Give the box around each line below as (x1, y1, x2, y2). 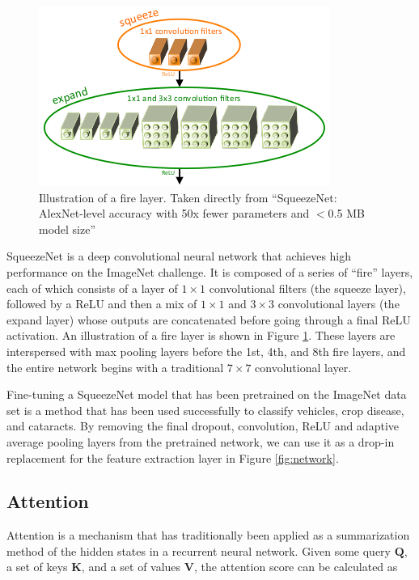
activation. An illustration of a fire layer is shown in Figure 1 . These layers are (6, 327, 396, 344)
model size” (39, 220, 96, 237)
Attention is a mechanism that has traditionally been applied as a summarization (6, 527, 410, 544)
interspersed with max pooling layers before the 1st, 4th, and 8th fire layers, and (6, 342, 406, 359)
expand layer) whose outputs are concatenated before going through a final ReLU (6, 311, 411, 328)
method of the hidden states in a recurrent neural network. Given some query (6, 542, 391, 559)
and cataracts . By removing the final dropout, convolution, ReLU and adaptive (6, 417, 399, 434)
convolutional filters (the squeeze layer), (209, 279, 406, 296)
